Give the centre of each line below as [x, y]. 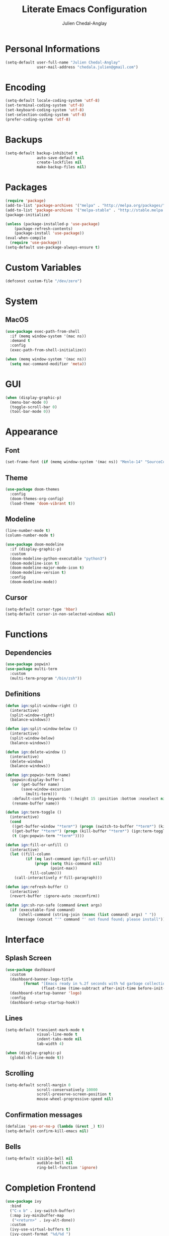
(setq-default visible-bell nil [39, 1158]
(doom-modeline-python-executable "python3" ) [58, 559]
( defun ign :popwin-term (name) [38, 775]
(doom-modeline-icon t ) [34, 563]
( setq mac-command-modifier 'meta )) [48, 364]
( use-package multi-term [31, 669]
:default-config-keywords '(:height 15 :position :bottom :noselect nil [90, 798]
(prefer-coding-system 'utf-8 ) [38, 119]
